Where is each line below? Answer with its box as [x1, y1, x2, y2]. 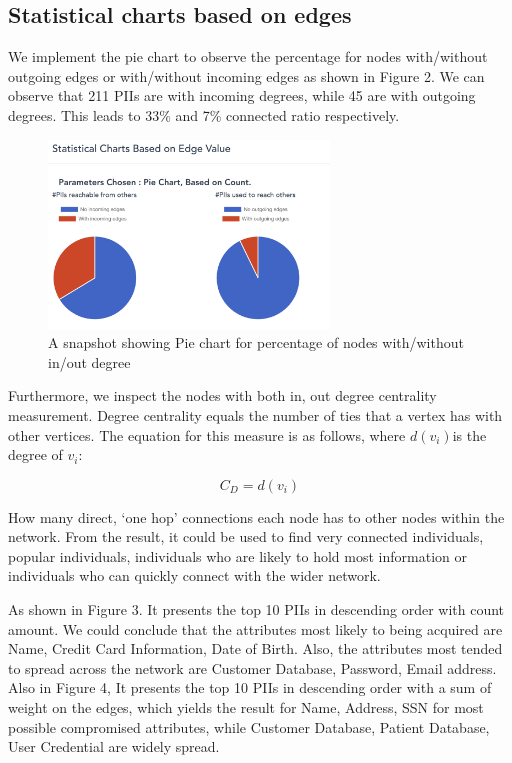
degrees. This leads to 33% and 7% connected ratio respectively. [8, 104, 400, 125]
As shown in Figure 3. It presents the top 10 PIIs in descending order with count [8, 599, 505, 620]
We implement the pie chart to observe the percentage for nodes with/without [8, 46, 488, 67]
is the [452, 424, 487, 445]
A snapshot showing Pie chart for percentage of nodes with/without [48, 332, 464, 353]
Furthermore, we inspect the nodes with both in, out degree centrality [8, 385, 437, 406]
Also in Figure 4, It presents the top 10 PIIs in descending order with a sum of [8, 677, 492, 698]
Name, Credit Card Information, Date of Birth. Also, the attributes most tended [8, 638, 503, 659]
